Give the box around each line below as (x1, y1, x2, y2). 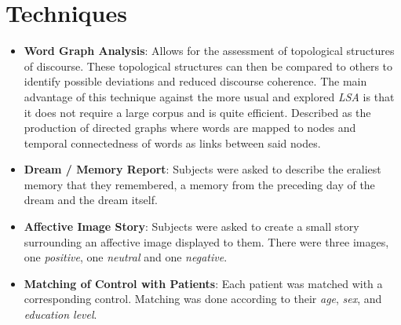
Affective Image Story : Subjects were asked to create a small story (24, 218, 359, 235)
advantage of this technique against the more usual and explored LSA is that (24, 88, 395, 104)
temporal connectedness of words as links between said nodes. (24, 134, 321, 151)
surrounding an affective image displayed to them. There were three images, (24, 233, 389, 250)
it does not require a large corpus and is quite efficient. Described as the (24, 104, 371, 120)
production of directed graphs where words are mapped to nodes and (24, 119, 356, 136)
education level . (24, 306, 97, 323)
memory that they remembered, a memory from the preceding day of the (24, 176, 375, 192)
